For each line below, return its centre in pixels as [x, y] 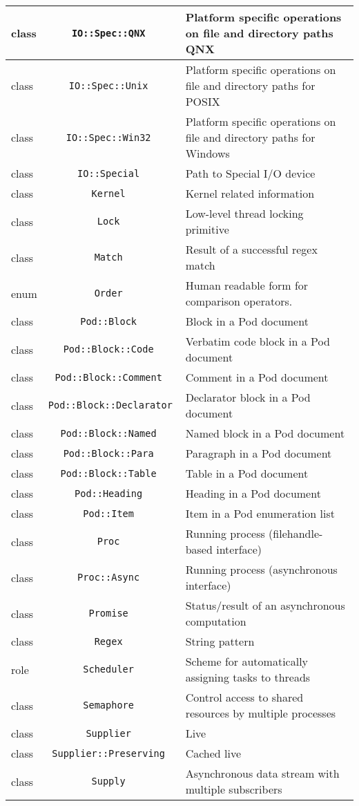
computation [216, 621]
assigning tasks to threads [248, 677]
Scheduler [108, 669]
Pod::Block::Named [108, 433]
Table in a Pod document [247, 473]
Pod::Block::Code [108, 349]
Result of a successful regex [251, 249]
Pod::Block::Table [108, 473]
